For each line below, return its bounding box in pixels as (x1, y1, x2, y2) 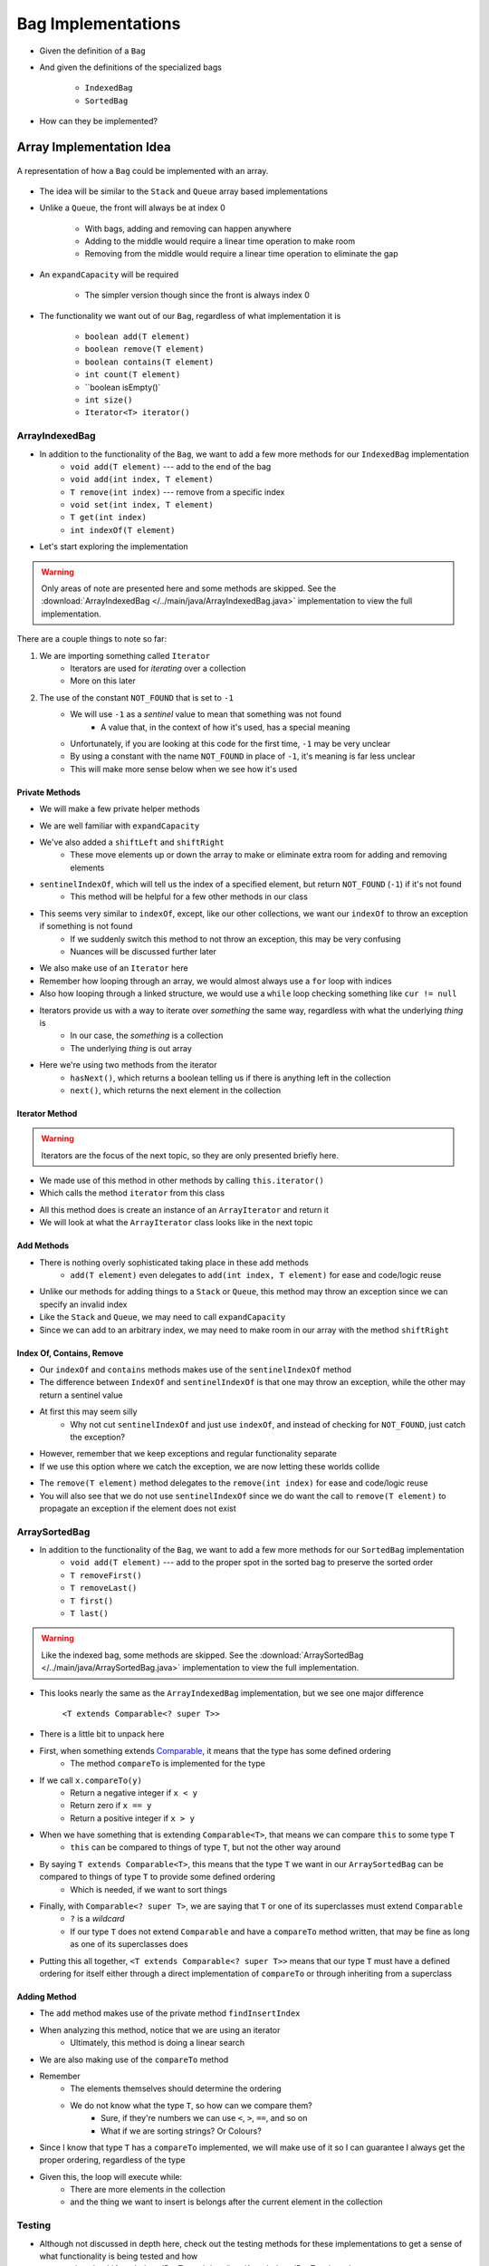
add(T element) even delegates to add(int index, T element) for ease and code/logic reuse (70, 1270, 442, 1281)
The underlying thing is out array (70, 1042, 192, 1053)
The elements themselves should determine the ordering (70, 2083, 282, 2094)
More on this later (70, 675, 136, 686)
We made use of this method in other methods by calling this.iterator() (39, 1175, 325, 1186)
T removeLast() (70, 1583, 138, 1593)
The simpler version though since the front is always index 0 (84, 290, 310, 301)
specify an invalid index (39, 1299, 128, 1310)
